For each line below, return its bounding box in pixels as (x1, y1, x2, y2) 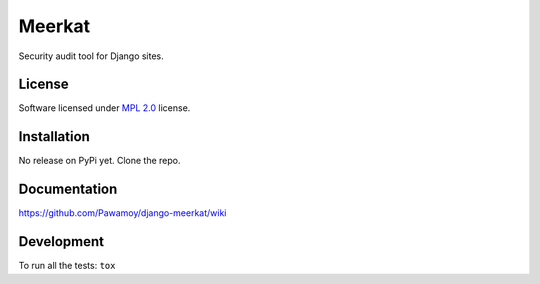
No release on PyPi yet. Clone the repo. (18, 155, 181, 167)
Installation (18, 128, 90, 145)
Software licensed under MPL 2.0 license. (18, 102, 191, 114)
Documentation (18, 181, 118, 198)
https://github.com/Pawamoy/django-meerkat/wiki (18, 207, 227, 219)
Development (18, 233, 105, 250)
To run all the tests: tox (18, 260, 116, 272)
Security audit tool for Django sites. (18, 50, 164, 62)
